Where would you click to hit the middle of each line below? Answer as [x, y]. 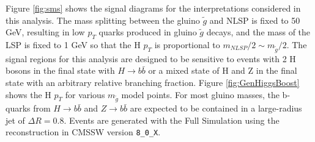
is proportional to [187, 44]
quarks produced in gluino [148, 32]
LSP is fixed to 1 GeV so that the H [73, 44]
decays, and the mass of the [258, 32]
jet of [15, 120]
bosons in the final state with [60, 70]
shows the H [28, 94]
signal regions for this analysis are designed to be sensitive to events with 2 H [151, 58]
